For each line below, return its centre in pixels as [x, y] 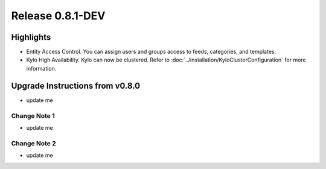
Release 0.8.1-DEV [58, 16]
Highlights [31, 37]
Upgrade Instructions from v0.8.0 [76, 85]
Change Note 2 [34, 143]
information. [41, 68]
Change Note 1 [33, 116]
